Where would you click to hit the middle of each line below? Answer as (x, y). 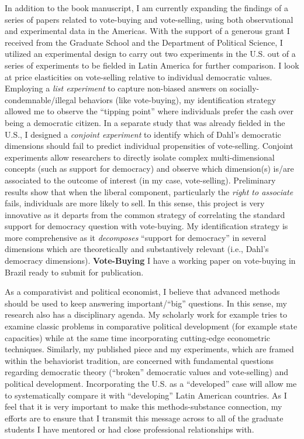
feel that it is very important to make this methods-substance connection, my (144, 406)
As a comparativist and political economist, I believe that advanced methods (142, 292)
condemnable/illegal (41, 99)
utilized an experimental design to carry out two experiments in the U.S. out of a (150, 54)
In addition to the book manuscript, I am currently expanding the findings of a (146, 8)
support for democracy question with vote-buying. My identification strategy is (146, 226)
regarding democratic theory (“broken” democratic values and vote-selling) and (146, 372)
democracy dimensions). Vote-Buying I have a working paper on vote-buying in (150, 261)
